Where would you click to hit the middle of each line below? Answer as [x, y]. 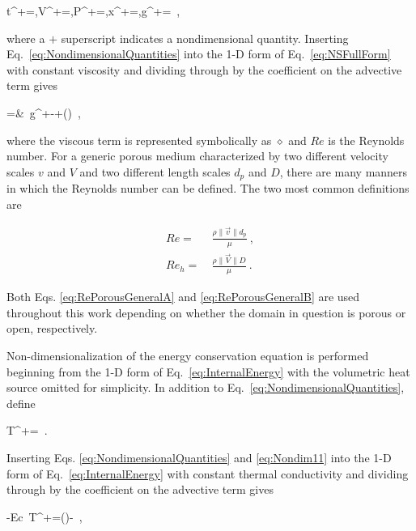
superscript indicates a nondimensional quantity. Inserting [205, 38]
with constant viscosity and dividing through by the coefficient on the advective [204, 69]
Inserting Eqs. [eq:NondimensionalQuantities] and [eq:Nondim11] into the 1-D [199, 458]
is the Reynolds [366, 140]
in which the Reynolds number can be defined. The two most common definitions [208, 188]
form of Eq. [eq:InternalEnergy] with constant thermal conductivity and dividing [208, 473]
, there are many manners [344, 171]
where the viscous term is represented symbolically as [139, 140]
